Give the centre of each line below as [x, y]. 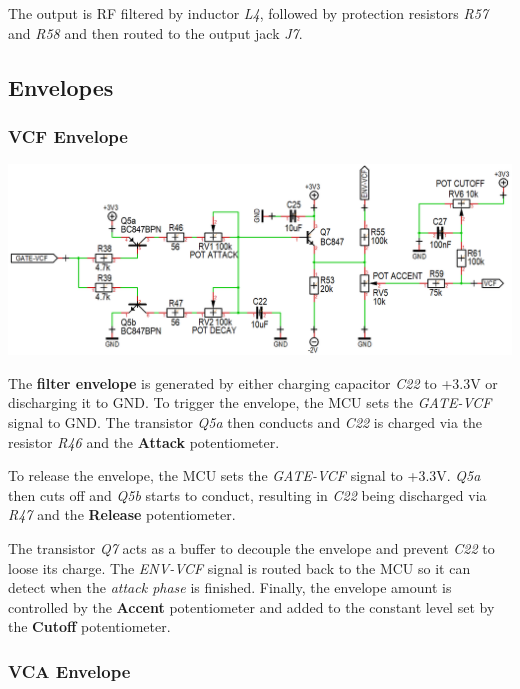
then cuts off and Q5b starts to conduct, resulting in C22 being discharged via [247, 494]
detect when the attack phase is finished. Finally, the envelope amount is [230, 587]
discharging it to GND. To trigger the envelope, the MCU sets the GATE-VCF [250, 402]
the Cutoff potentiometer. [89, 626]
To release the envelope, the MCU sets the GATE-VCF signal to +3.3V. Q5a [244, 475]
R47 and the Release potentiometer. [122, 514]
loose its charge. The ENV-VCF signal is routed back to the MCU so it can [239, 567]
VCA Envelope [69, 670]
